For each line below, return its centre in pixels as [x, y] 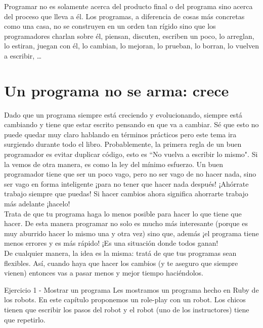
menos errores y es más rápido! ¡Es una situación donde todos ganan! [111, 243]
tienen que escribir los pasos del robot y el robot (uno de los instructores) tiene [127, 309]
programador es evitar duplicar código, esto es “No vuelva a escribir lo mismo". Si [131, 154]
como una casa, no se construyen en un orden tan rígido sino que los [110, 26]
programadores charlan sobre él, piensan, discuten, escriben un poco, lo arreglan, [129, 36]
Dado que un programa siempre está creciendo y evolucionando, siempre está [123, 114]
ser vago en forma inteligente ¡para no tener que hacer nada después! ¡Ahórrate [126, 183]
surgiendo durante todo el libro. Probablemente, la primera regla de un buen [123, 144]
